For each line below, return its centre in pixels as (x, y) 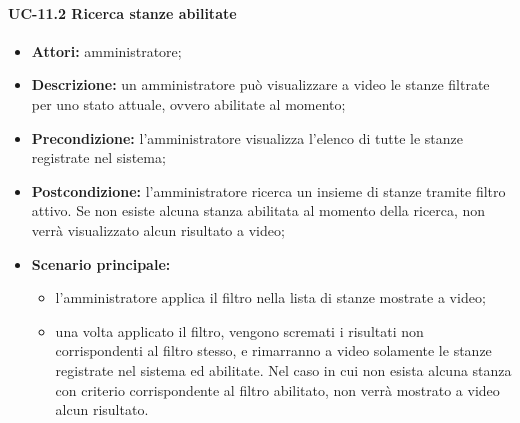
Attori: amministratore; (106, 50)
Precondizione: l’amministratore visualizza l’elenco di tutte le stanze (247, 137)
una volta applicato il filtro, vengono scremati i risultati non (239, 330)
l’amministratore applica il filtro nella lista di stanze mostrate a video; (270, 297)
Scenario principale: (101, 263)
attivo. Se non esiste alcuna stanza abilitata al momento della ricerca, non (258, 210)
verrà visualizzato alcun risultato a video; (158, 229)
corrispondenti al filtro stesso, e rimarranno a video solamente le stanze (273, 350)
